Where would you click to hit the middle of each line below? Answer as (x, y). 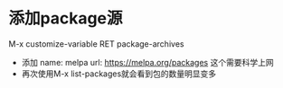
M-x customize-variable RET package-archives (96, 44)
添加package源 (66, 18)
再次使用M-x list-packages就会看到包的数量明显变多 (119, 74)
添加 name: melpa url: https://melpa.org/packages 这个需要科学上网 (147, 62)
